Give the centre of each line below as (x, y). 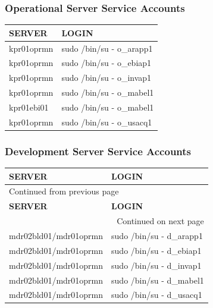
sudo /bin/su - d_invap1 (156, 265)
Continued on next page (160, 221)
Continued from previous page (64, 191)
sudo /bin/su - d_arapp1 (157, 235)
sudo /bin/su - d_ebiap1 (156, 250)
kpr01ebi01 (29, 107)
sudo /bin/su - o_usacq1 (107, 122)
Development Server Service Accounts (98, 151)
